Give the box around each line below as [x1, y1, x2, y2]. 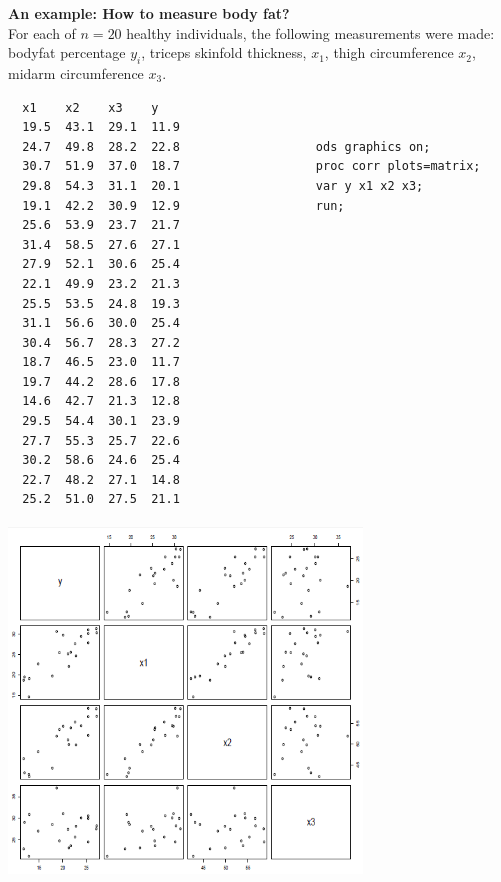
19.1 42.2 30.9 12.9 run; [22, 198, 345, 213]
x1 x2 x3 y [22, 100, 159, 115]
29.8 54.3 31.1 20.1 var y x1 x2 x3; [22, 178, 424, 193]
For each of [8, 22, 76, 43]
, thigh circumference [324, 42, 454, 63]
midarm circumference [8, 62, 144, 83]
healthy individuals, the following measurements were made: [126, 22, 495, 43]
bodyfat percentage [8, 42, 126, 63]
